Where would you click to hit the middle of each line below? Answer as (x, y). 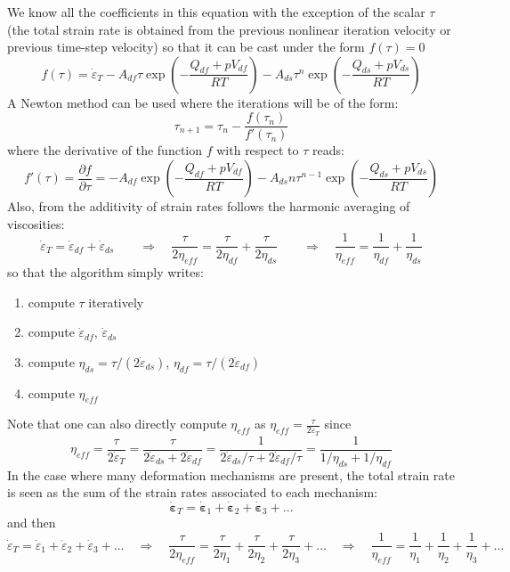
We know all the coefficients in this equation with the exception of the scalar (216, 12)
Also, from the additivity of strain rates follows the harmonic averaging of (209, 206)
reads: (328, 150)
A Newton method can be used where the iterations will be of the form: (203, 102)
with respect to (258, 150)
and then (32, 523)
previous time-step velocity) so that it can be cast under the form (186, 47)
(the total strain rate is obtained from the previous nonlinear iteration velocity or (229, 29)
